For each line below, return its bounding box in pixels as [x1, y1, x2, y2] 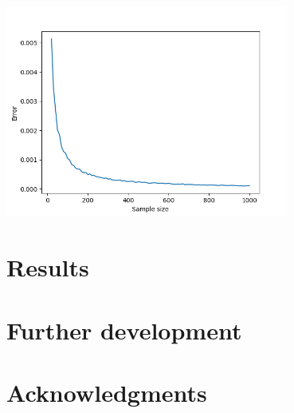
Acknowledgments [6, 376, 207, 409]
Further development [6, 313, 242, 346]
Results [6, 251, 89, 284]
